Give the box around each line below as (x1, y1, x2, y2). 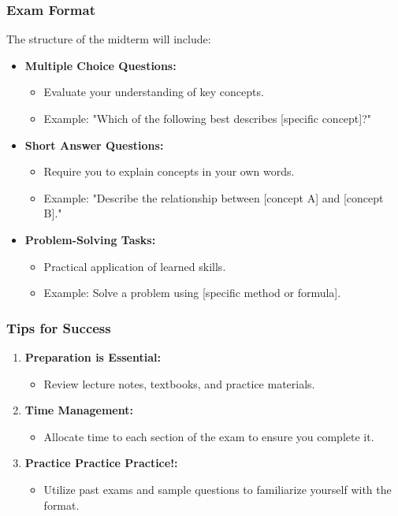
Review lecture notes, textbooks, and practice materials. (43, 375, 315, 392)
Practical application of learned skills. (43, 258, 226, 274)
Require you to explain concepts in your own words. (43, 163, 295, 180)
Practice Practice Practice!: (24, 455, 178, 471)
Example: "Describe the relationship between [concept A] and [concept (43, 189, 384, 206)
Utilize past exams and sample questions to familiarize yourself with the (43, 481, 392, 497)
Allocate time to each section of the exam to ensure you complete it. (43, 428, 374, 444)
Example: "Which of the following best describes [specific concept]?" (43, 110, 372, 126)
